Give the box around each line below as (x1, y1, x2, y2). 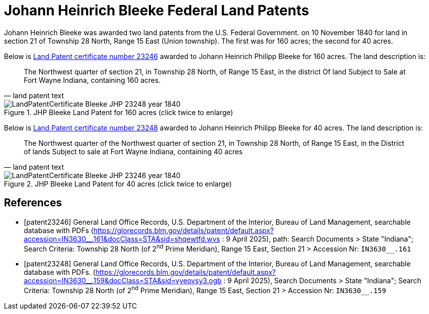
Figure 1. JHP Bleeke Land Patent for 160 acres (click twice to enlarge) (4, 108, 233, 117)
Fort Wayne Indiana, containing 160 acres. (24, 75, 161, 84)
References (4, 196, 62, 209)
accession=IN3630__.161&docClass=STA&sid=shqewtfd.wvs (24, 234, 220, 243)
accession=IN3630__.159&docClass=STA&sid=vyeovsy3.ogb (24, 276, 222, 285)
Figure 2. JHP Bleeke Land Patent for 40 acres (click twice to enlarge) (4, 179, 232, 188)
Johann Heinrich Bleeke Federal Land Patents (4, 2, 309, 19)
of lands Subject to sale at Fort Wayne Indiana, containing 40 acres (24, 147, 243, 156)
